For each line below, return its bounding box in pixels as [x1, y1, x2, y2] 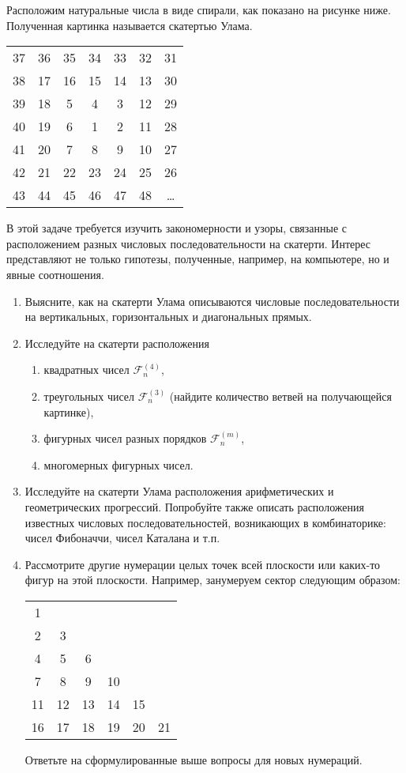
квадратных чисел [43, 361, 130, 378]
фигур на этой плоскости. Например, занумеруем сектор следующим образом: [24, 571, 401, 588]
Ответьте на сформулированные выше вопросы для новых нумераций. [24, 751, 363, 767]
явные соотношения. [6, 266, 104, 282]
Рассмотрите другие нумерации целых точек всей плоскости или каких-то [24, 556, 381, 572]
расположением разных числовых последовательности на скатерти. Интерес [6, 235, 371, 251]
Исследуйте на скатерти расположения [24, 334, 209, 351]
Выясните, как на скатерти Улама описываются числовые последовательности [24, 292, 400, 309]
